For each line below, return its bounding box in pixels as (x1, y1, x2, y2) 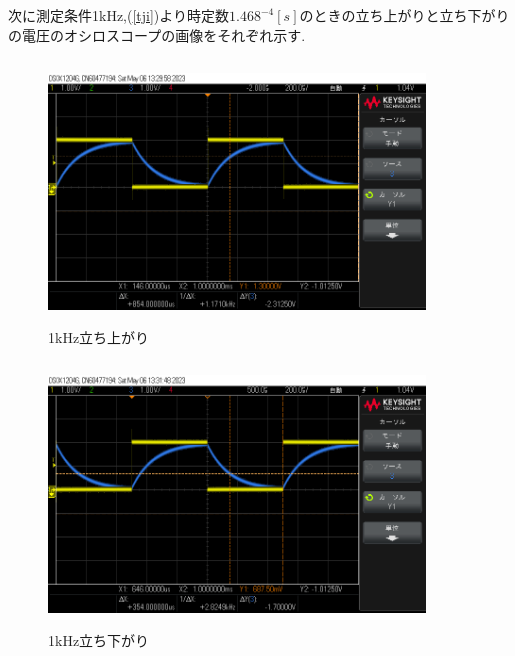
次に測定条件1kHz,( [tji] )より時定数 (8, 5, 230, 25)
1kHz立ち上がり (48, 327, 150, 348)
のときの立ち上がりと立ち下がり (299, 5, 510, 25)
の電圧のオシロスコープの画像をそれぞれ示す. (8, 24, 306, 45)
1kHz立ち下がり (48, 630, 150, 651)
